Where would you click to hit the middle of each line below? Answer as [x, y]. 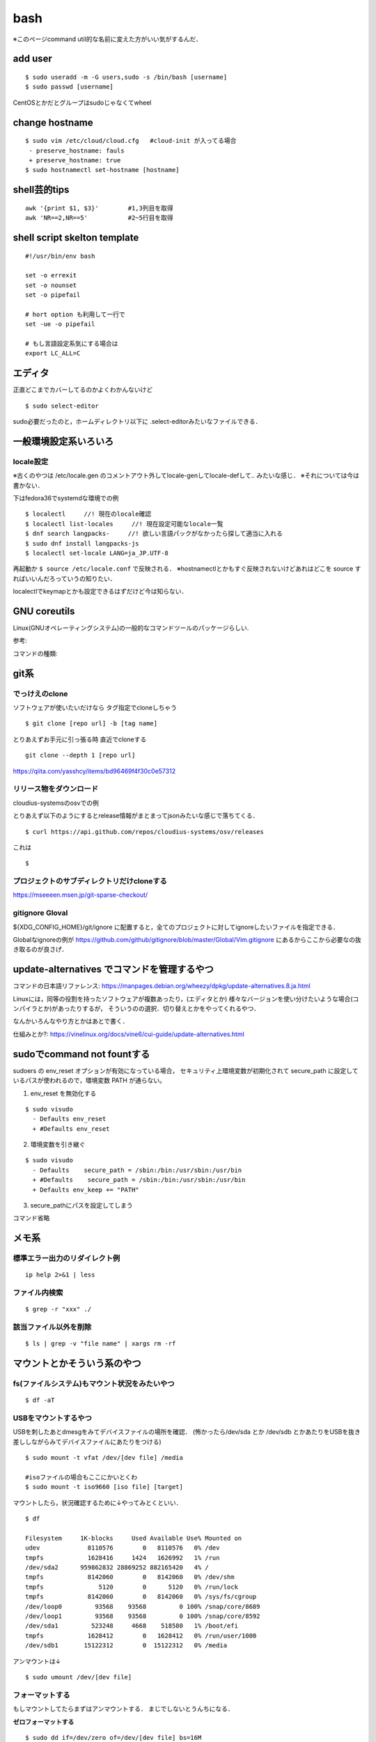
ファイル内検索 [38, 1293]
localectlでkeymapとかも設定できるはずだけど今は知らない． [100, 592]
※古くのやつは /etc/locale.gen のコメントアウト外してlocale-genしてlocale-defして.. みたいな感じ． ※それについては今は [186, 476]
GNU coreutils [44, 611]
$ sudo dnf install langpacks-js [82, 543]
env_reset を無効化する [63, 1093]
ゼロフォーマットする [44, 1722]
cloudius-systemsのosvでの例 [56, 803]
